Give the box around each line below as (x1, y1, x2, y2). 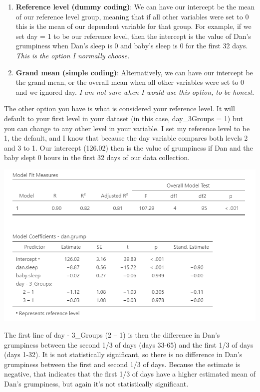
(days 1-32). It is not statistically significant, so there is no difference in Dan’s (4, 349, 243, 360)
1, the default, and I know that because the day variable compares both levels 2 (4, 133, 248, 143)
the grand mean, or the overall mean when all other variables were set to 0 (15, 77, 245, 87)
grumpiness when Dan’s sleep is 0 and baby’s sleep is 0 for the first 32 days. (15, 40, 248, 51)
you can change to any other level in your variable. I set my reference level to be (4, 123, 250, 133)
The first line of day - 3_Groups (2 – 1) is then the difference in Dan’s (4, 329, 220, 340)
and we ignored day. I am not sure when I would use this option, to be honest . (15, 86, 255, 97)
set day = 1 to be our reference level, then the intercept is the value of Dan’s (15, 30, 251, 41)
